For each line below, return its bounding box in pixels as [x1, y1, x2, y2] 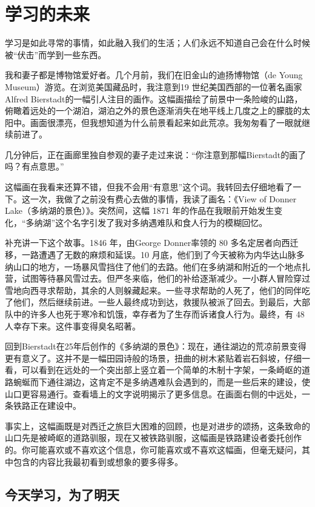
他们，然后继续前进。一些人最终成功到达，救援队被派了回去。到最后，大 [13, 296, 302, 308]
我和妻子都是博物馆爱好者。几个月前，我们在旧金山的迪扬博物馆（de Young [5, 68, 303, 81]
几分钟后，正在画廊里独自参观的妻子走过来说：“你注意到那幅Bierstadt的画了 [5, 148, 307, 161]
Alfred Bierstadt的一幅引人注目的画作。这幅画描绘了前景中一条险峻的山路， [5, 92, 303, 105]
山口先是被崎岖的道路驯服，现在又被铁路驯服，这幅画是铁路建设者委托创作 [5, 431, 302, 444]
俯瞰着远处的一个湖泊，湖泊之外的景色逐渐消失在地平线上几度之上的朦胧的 [5, 104, 302, 117]
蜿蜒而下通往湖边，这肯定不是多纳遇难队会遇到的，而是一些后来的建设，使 [13, 375, 310, 388]
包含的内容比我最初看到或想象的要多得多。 [13, 455, 183, 468]
